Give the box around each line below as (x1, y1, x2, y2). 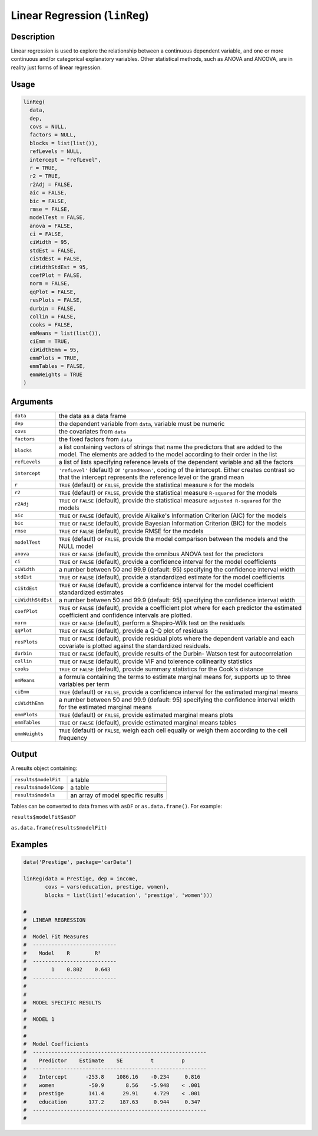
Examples (11, 840, 48, 850)
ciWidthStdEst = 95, (29, 263, 89, 270)
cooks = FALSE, (29, 322, 74, 328)
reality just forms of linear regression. (11, 64, 102, 71)
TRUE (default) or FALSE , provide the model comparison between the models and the (58, 534, 289, 543)
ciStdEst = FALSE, (29, 256, 82, 262)
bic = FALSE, (29, 198, 67, 204)
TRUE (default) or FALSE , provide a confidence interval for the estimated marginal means (58, 688, 299, 696)
